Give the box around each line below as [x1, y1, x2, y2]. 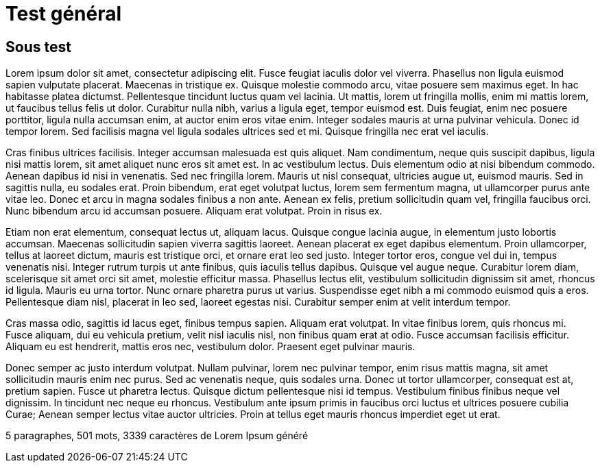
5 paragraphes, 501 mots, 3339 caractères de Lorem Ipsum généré [5, 430, 309, 442]
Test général [5, 2, 122, 25]
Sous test [5, 38, 71, 56]
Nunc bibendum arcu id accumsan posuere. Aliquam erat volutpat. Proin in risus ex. [5, 205, 383, 217]
